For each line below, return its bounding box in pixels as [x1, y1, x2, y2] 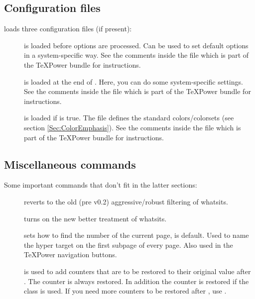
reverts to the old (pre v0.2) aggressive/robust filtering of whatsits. [24, 196, 228, 206]
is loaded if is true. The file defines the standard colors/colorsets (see [24, 112, 234, 123]
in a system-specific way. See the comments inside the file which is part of [24, 50, 249, 60]
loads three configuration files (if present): [4, 23, 132, 34]
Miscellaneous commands [4, 156, 136, 172]
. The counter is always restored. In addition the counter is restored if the [24, 276, 249, 286]
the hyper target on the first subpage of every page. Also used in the [24, 239, 233, 250]
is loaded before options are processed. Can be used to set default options [24, 40, 249, 50]
